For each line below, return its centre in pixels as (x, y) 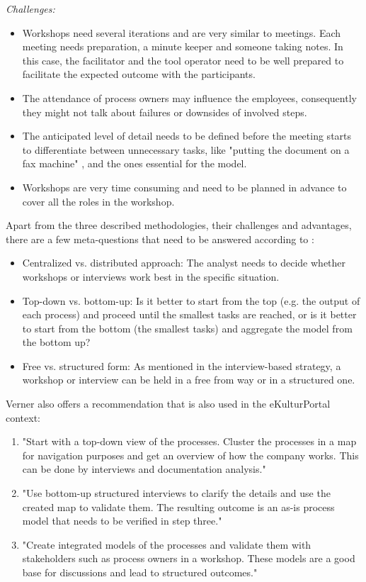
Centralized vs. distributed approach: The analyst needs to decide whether (184, 263)
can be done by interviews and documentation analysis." (144, 469)
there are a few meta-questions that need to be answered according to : (160, 239)
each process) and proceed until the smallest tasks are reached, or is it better (189, 314)
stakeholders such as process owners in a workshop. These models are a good (189, 558)
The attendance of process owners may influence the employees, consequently (189, 97)
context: (23, 417)
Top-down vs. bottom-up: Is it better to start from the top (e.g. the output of (191, 300)
